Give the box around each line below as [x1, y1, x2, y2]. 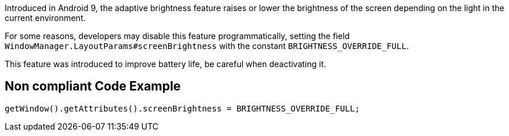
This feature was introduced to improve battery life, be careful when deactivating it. [5, 59, 326, 69]
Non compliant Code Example [5, 79, 181, 94]
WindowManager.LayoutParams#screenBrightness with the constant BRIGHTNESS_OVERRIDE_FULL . [5, 41, 409, 51]
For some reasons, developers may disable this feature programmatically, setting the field [5, 31, 350, 41]
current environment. [5, 13, 86, 23]
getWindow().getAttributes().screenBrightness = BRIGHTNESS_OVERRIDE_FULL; [5, 103, 360, 113]
